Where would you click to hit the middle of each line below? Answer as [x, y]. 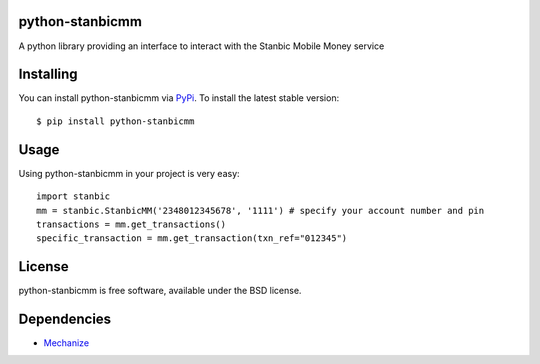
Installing [48, 74]
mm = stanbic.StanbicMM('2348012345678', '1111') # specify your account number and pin [260, 210]
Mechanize [66, 343]
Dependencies [65, 319]
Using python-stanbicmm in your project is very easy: [129, 173]
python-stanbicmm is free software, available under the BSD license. [160, 291]
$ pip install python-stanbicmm [115, 121]
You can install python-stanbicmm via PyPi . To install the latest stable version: [179, 98]
